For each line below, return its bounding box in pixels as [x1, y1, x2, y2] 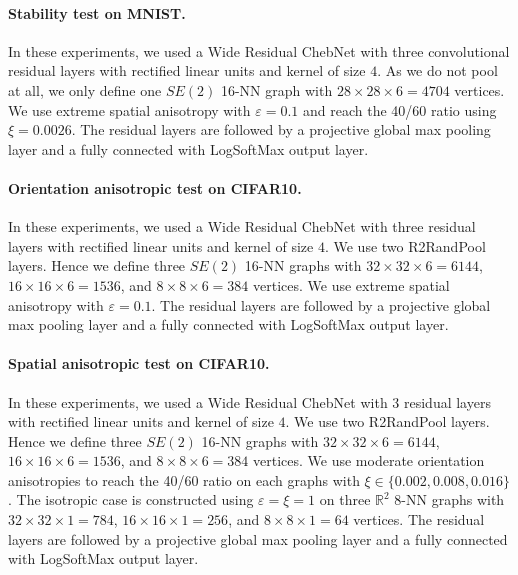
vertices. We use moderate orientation [253, 450, 485, 471]
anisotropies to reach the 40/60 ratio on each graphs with [8, 469, 360, 490]
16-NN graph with [220, 79, 333, 100]
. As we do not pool [377, 60, 498, 81]
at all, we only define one [8, 79, 162, 100]
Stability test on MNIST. [8, 2, 186, 23]
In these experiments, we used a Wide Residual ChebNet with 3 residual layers [8, 391, 491, 412]
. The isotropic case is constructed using [8, 489, 254, 510]
